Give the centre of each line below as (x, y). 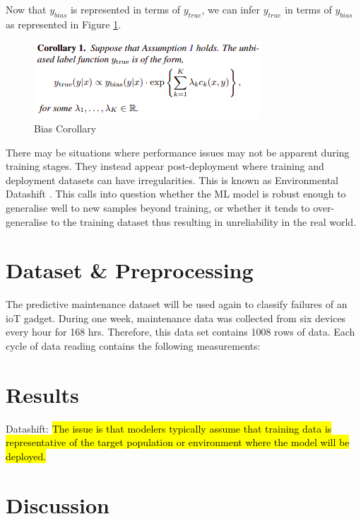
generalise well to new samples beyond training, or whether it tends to (158, 207)
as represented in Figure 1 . (64, 24)
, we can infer (231, 9)
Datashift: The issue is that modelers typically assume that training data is (169, 428)
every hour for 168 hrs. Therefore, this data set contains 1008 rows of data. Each (180, 332)
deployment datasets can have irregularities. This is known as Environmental (172, 179)
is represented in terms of (125, 9)
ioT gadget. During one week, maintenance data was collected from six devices (176, 318)
